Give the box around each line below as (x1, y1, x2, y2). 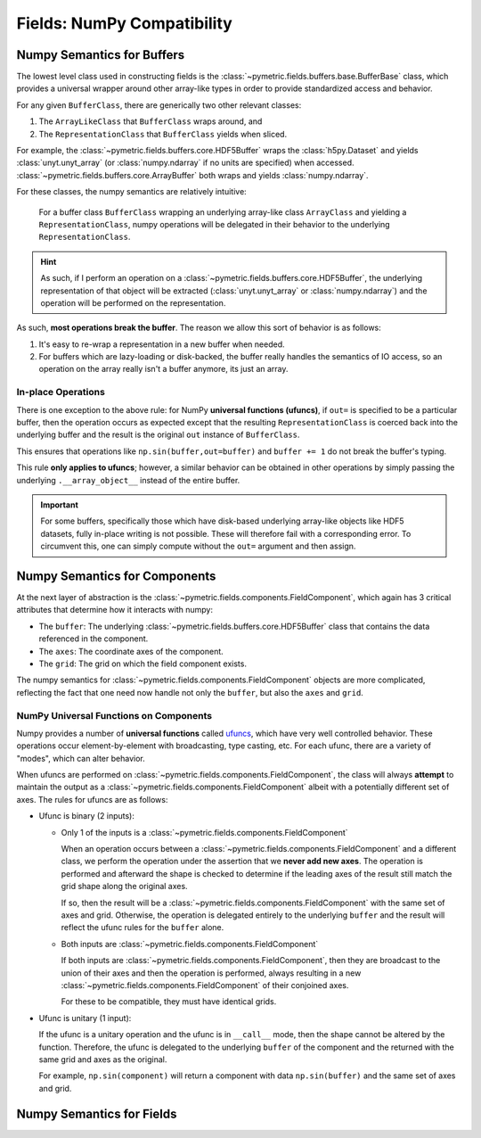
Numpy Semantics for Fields (16, 1106, 177, 1121)
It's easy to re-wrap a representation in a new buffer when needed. (38, 339, 285, 350)
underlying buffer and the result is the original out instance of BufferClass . (16, 429, 300, 441)
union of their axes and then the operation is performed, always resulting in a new (61, 968, 362, 978)
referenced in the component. (38, 633, 149, 644)
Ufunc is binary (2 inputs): (38, 811, 135, 821)
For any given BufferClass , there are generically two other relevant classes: (16, 99, 302, 111)
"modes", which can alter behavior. (16, 753, 146, 763)
